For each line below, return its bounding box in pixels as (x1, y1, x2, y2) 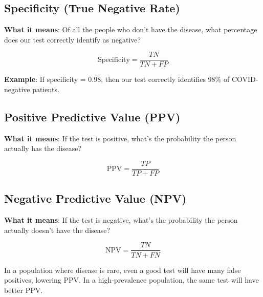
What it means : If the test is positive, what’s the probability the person (4, 133, 236, 143)
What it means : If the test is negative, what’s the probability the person (4, 215, 238, 225)
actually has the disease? (4, 143, 82, 154)
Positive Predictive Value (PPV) (4, 109, 181, 125)
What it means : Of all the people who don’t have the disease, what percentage (4, 24, 257, 35)
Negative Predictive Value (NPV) (4, 190, 187, 206)
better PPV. (4, 284, 43, 295)
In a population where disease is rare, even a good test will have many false (4, 264, 241, 275)
